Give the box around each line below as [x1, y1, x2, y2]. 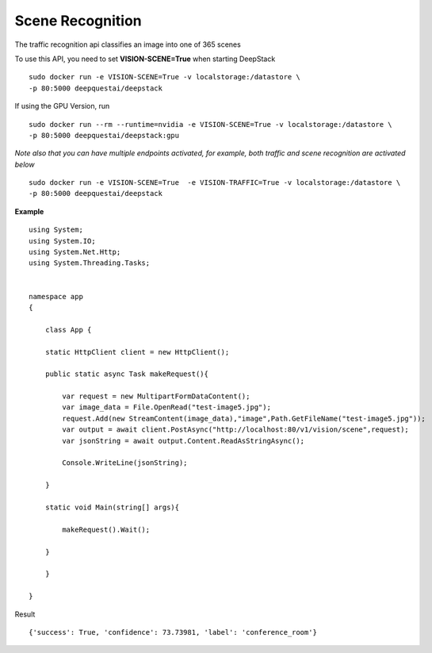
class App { [44, 325, 92, 334]
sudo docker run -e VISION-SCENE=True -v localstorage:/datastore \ [29, 72, 300, 82]
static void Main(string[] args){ [44, 503, 180, 512]
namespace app [29, 292, 83, 301]
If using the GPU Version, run [14, 102, 110, 111]
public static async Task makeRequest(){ [44, 370, 209, 378]
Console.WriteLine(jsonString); [62, 459, 188, 467]
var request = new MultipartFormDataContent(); [62, 392, 250, 401]
